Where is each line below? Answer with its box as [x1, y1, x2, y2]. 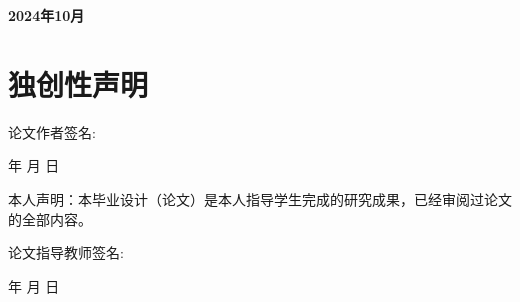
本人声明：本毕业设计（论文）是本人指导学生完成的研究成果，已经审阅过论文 [8, 188, 512, 209]
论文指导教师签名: [8, 242, 124, 263]
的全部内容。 [8, 208, 92, 229]
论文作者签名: [8, 121, 96, 142]
